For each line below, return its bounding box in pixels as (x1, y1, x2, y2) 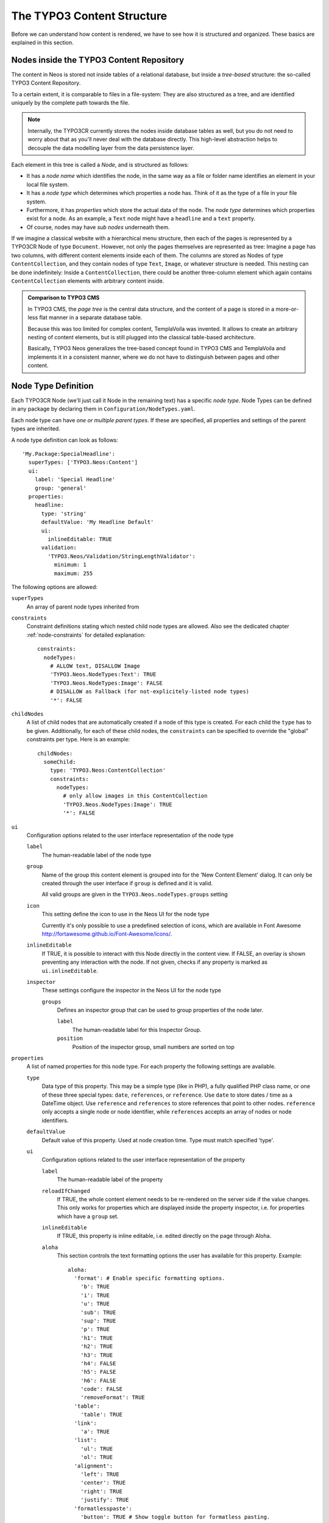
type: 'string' (41, 510, 87, 517)
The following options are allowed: (11, 583, 97, 590)
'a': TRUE (80, 1429, 110, 1435)
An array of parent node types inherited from (26, 603, 140, 610)
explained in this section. (11, 38, 74, 46)
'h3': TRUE (80, 1351, 113, 1359)
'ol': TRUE (80, 1454, 113, 1461)
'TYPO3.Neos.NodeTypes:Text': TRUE (49, 671, 157, 678)
